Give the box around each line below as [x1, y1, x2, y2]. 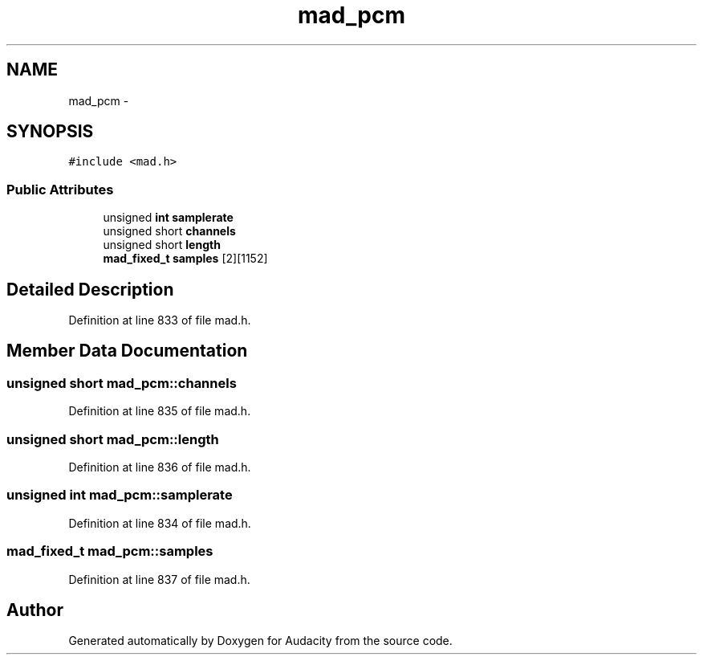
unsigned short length [103, 238, 221, 252]
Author [6, 599, 63, 620]
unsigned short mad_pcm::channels [6, 374, 237, 391]
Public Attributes [6, 181, 114, 198]
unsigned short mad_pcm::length [6, 430, 219, 447]
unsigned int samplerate [103, 210, 234, 225]
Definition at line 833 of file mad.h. [68, 313, 251, 328]
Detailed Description [6, 279, 174, 300]
